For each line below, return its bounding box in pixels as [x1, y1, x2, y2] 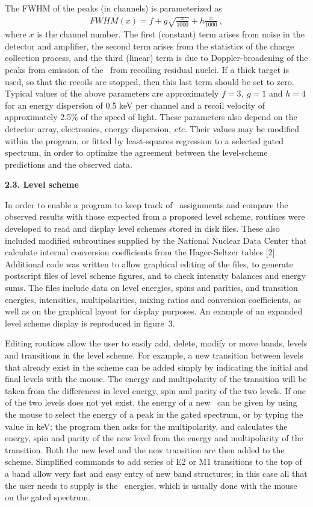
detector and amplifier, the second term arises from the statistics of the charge [5, 39, 294, 52]
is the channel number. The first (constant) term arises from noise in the [37, 28, 305, 40]
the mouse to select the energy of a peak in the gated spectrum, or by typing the [5, 407, 303, 420]
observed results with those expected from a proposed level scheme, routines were [5, 210, 305, 223]
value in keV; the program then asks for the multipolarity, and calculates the [5, 419, 288, 432]
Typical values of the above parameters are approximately [5, 87, 219, 100]
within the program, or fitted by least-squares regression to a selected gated [5, 134, 284, 147]
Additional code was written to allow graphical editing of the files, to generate [5, 257, 293, 270]
